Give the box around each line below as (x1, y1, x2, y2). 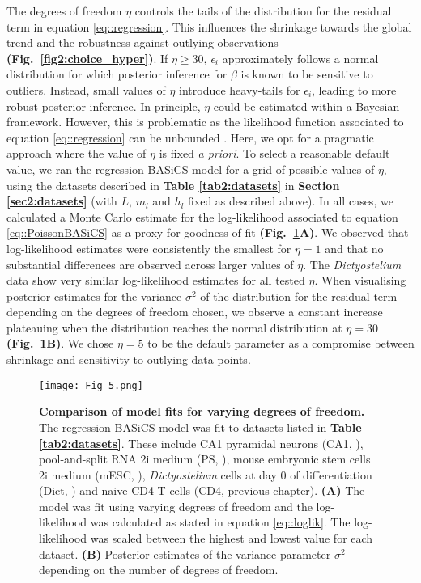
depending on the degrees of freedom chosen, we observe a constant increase (6, 303, 383, 320)
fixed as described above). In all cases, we (188, 192, 393, 209)
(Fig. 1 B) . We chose (6, 335, 114, 352)
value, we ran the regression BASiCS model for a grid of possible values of (6, 160, 375, 177)
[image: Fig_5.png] (39, 379, 143, 391)
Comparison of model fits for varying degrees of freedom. (39, 403, 365, 420)
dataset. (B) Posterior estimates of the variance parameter (39, 545, 331, 562)
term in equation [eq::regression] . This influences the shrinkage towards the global (6, 18, 412, 35)
